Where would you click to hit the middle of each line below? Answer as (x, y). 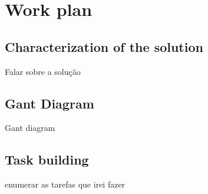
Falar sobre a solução (43, 71)
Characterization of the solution (104, 46)
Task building (47, 160)
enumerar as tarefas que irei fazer (65, 184)
